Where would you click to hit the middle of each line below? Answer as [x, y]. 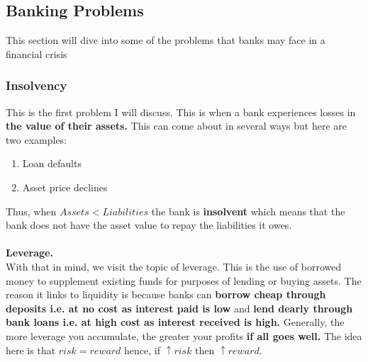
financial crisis [37, 53]
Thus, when [31, 211]
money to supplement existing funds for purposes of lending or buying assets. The [184, 280]
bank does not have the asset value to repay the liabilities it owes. [149, 225]
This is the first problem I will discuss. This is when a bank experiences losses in [181, 112]
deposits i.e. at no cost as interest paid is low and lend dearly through [179, 308]
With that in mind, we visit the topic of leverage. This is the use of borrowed [174, 266]
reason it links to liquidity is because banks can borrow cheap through [166, 294]
